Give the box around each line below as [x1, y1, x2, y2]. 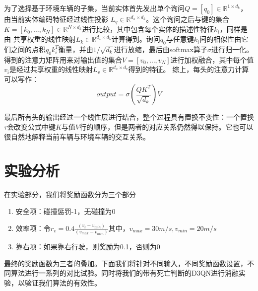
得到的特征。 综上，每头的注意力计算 [128, 64, 249, 74]
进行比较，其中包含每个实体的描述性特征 [82, 24, 214, 34]
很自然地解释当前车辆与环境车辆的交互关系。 [4, 131, 150, 142]
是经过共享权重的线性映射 [9, 64, 93, 74]
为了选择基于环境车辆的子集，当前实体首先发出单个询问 [4, 3, 185, 13]
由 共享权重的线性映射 [4, 34, 76, 44]
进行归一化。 [211, 44, 254, 54]
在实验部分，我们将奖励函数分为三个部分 [4, 189, 136, 200]
